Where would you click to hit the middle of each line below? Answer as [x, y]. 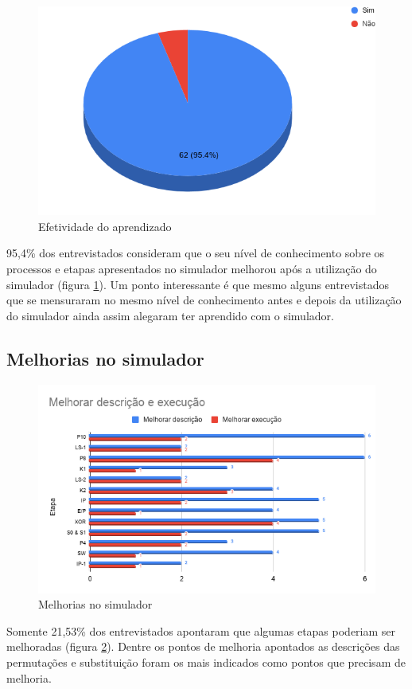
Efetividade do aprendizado [105, 226]
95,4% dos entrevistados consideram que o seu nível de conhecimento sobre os [196, 253]
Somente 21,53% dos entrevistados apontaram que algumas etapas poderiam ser [201, 630]
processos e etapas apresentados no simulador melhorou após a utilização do [192, 268]
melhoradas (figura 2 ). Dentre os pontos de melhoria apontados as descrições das [203, 646]
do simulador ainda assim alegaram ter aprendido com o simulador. [170, 315]
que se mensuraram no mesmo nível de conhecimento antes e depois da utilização [204, 300]
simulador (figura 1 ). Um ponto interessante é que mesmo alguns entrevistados [198, 284]
